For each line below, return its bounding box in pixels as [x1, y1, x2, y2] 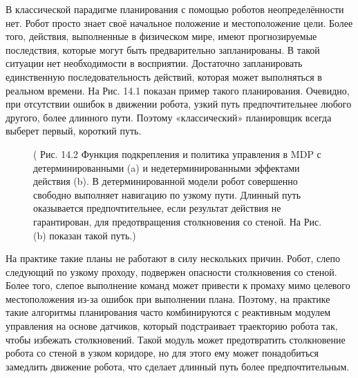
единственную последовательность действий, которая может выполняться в [6, 69, 322, 83]
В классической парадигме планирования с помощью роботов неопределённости [6, 2, 344, 16]
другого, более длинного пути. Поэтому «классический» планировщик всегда [6, 110, 332, 124]
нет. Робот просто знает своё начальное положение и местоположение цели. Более [6, 15, 353, 30]
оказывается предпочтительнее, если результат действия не [33, 201, 281, 215]
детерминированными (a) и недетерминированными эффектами [33, 160, 300, 175]
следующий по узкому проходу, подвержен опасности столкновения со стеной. [6, 264, 337, 279]
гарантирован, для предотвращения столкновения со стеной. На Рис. [33, 214, 322, 228]
